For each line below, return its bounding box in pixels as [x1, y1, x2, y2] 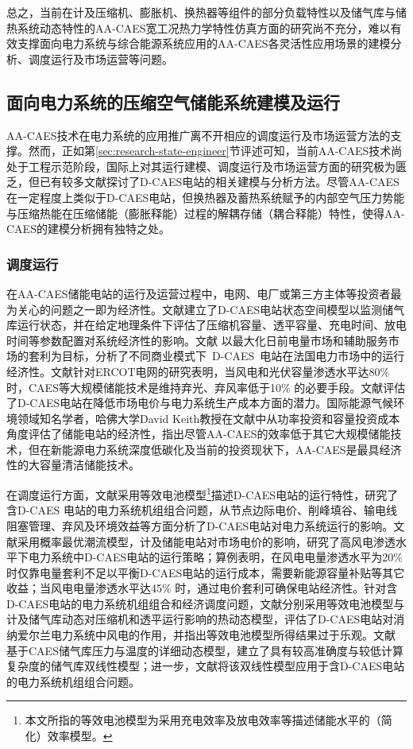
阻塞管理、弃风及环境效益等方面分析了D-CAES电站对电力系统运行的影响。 [6, 517, 394, 534]
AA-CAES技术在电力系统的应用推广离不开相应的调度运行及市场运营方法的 [6, 126, 391, 143]
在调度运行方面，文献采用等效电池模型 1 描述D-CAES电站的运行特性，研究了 [6, 484, 399, 503]
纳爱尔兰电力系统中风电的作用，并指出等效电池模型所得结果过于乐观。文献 [6, 627, 396, 643]
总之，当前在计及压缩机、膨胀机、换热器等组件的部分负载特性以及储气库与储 [6, 4, 407, 20]
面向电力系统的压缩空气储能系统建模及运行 [6, 89, 340, 114]
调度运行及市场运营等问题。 [28, 50, 173, 67]
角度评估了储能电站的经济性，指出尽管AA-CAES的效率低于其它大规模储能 [6, 425, 391, 442]
